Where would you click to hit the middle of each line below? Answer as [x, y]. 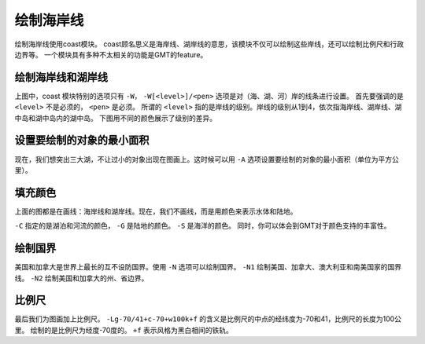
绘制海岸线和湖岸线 [61, 77]
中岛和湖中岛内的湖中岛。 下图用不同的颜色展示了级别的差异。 [115, 118]
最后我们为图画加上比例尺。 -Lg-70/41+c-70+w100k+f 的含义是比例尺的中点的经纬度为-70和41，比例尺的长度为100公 [208, 319]
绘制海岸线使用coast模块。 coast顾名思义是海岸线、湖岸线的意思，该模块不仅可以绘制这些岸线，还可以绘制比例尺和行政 [209, 44]
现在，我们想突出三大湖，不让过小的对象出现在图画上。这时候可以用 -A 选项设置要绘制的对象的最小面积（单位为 [196, 159]
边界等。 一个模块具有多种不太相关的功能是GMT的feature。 [111, 54]
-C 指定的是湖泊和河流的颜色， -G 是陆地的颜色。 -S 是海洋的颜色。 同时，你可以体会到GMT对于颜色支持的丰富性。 [203, 226]
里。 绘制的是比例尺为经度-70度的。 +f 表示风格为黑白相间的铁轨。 [124, 330]
